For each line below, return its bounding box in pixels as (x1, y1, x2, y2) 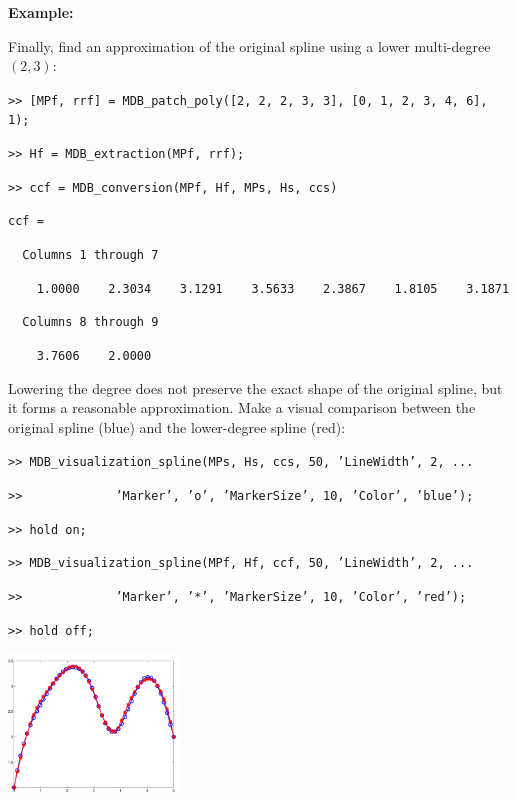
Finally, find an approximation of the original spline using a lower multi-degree (8, 35, 491, 56)
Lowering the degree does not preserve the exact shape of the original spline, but (8, 377, 503, 398)
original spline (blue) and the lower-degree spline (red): (8, 416, 346, 437)
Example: (8, 2, 74, 22)
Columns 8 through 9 (22, 315, 159, 330)
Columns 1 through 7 (22, 248, 159, 263)
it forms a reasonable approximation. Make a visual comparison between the (8, 397, 476, 418)
